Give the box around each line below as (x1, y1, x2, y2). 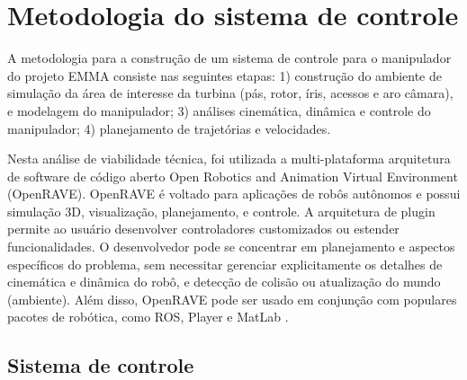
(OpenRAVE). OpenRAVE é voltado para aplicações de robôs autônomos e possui (7, 184, 461, 203)
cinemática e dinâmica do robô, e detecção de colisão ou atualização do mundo (7, 272, 441, 291)
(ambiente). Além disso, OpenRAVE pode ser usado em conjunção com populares (7, 289, 457, 308)
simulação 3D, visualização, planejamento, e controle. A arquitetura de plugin (7, 201, 436, 220)
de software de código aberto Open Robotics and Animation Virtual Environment (7, 166, 458, 185)
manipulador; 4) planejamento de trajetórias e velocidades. (7, 119, 331, 137)
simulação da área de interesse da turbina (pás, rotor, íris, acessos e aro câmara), (7, 84, 454, 102)
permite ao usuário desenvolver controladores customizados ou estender (7, 219, 400, 238)
